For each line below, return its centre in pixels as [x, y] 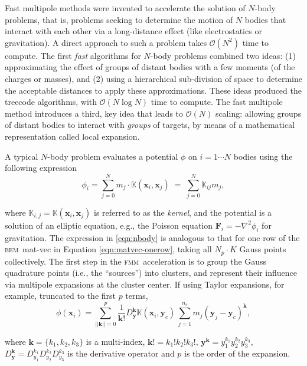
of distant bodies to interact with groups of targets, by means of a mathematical [150, 125]
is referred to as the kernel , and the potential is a [183, 212]
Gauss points [263, 249]
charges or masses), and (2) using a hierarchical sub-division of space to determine [153, 78]
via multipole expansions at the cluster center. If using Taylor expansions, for [145, 284]
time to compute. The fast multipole [217, 102]
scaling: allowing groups [258, 113]
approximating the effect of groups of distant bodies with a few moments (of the [150, 67]
